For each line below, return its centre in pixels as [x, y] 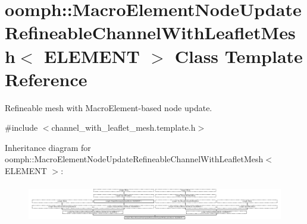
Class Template [239, 56]
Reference [46, 79]
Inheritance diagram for [48, 147]
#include [21, 127]
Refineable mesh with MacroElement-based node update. [109, 107]
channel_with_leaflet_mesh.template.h [123, 127]
